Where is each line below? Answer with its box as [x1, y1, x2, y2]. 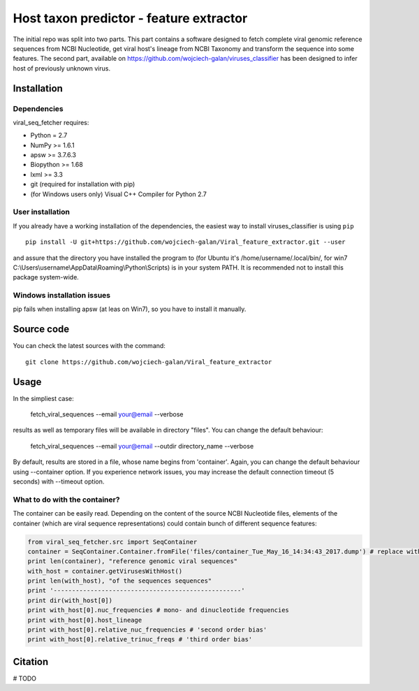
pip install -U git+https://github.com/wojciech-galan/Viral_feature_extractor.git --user [25, 238, 346, 246]
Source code [13, 323, 70, 335]
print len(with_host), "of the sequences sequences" [27, 577, 212, 585]
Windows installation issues [13, 291, 111, 300]
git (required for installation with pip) [30, 180, 135, 189]
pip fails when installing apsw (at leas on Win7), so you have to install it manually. [13, 305, 247, 314]
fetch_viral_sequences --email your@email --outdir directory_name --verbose [30, 442, 254, 450]
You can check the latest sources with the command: [13, 342, 166, 350]
